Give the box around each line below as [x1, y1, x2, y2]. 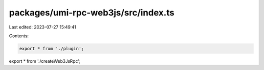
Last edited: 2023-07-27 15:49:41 [9, 24, 77, 30]
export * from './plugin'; [19, 46, 84, 51]
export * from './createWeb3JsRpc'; [9, 58, 81, 64]
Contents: [9, 33, 29, 39]
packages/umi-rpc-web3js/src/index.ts [9, 7, 175, 18]
